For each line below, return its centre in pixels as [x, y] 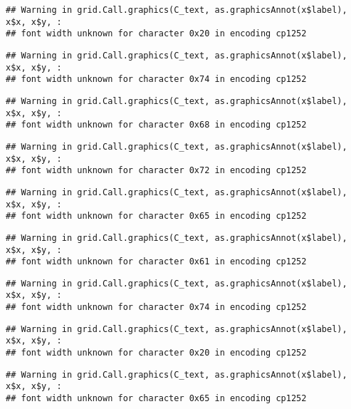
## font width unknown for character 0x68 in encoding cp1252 [156, 125]
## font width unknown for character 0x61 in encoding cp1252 [156, 262]
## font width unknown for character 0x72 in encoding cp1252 [156, 171]
